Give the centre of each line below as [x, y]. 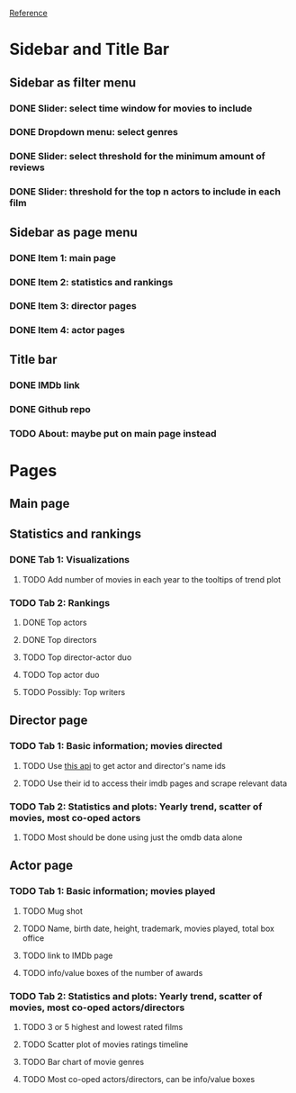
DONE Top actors [54, 623]
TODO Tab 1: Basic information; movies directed [116, 746]
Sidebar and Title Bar [90, 50]
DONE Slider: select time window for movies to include [131, 108]
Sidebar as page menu [73, 232]
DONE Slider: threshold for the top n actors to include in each [145, 192]
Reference [28, 13]
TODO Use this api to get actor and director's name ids [124, 765]
